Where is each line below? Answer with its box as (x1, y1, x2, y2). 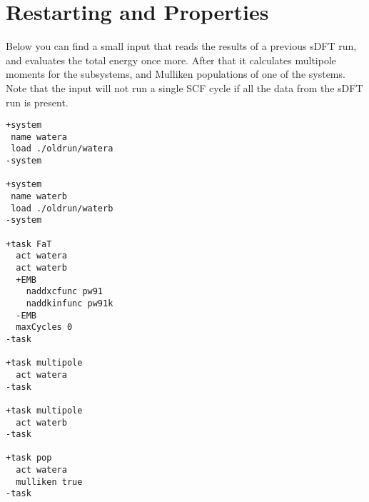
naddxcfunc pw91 (26, 286, 103, 297)
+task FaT (6, 239, 52, 249)
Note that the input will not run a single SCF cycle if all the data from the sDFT (6, 80, 363, 95)
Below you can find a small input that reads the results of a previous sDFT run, (6, 39, 357, 54)
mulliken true (16, 476, 83, 487)
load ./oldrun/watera (11, 144, 113, 154)
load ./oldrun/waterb (11, 203, 113, 214)
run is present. (6, 94, 69, 109)
